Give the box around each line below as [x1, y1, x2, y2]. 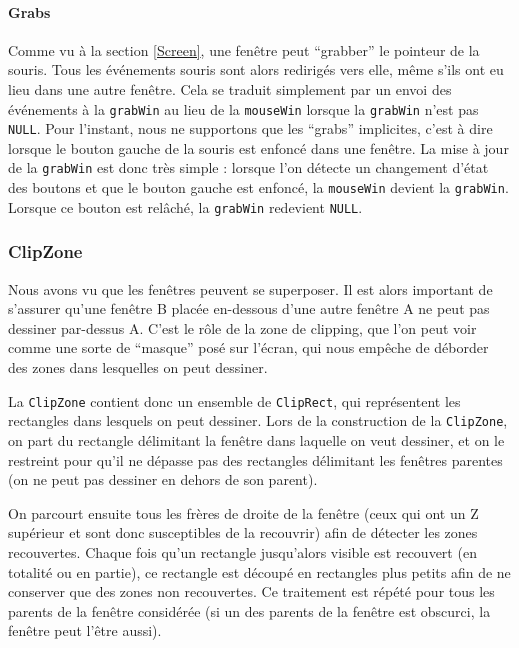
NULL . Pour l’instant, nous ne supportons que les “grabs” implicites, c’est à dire [8, 118, 493, 139]
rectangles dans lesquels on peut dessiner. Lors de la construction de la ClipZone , [8, 410, 508, 431]
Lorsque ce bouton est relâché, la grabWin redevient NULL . [8, 196, 363, 217]
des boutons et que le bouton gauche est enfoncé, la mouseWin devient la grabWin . [8, 177, 509, 198]
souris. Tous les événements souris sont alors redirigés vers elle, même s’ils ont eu [8, 59, 504, 80]
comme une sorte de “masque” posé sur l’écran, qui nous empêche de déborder [8, 337, 489, 358]
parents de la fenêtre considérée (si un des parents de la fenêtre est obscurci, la [8, 600, 491, 621]
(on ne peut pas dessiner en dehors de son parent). [8, 469, 318, 490]
